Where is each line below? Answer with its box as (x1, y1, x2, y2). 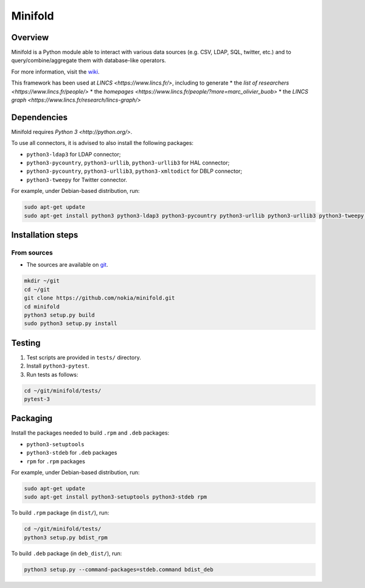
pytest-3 (24, 396, 50, 402)
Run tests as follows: (26, 371, 78, 378)
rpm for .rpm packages (26, 457, 85, 465)
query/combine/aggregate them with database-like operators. (11, 57, 167, 64)
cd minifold (24, 303, 60, 310)
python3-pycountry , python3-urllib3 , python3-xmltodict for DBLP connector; (26, 167, 243, 175)
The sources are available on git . (26, 261, 109, 268)
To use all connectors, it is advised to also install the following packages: (11, 139, 194, 147)
